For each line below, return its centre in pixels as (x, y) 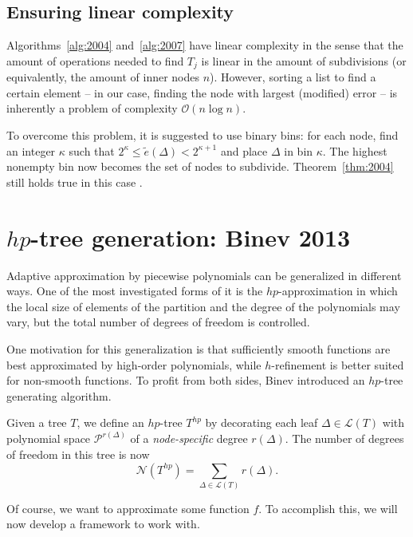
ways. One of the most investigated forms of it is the (135, 291)
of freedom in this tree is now (78, 454)
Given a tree (37, 422)
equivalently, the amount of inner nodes (103, 77)
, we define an (110, 422)
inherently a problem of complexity (92, 108)
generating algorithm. (59, 395)
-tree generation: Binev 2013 (191, 237)
